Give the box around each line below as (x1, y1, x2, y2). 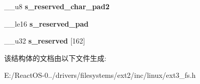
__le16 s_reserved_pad (4, 18, 88, 29)
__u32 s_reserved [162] (4, 35, 85, 46)
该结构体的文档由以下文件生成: (4, 52, 106, 63)
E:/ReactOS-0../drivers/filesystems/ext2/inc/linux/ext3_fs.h (4, 70, 196, 80)
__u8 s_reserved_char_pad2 (4, 1, 109, 11)
